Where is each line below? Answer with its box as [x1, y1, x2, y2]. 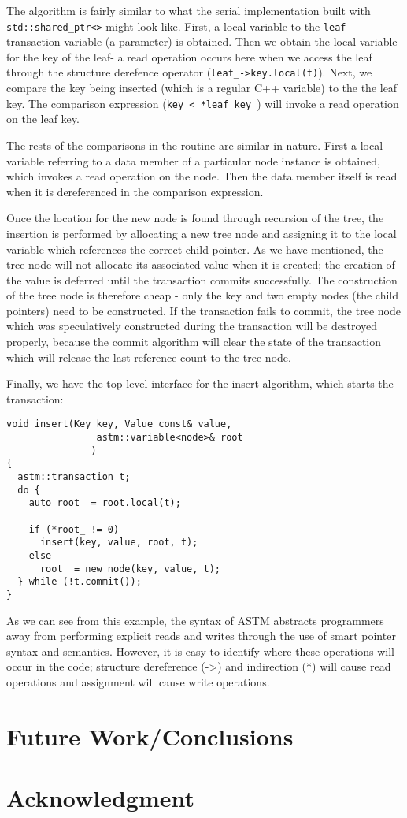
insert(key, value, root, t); [39, 537, 198, 548]
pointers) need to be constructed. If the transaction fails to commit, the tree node [6, 302, 401, 318]
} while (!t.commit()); [17, 576, 142, 588]
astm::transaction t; [17, 471, 131, 483]
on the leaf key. [6, 110, 80, 127]
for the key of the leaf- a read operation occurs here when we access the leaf [6, 48, 372, 65]
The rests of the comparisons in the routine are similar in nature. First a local [6, 136, 383, 153]
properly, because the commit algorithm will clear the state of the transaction [6, 333, 382, 350]
